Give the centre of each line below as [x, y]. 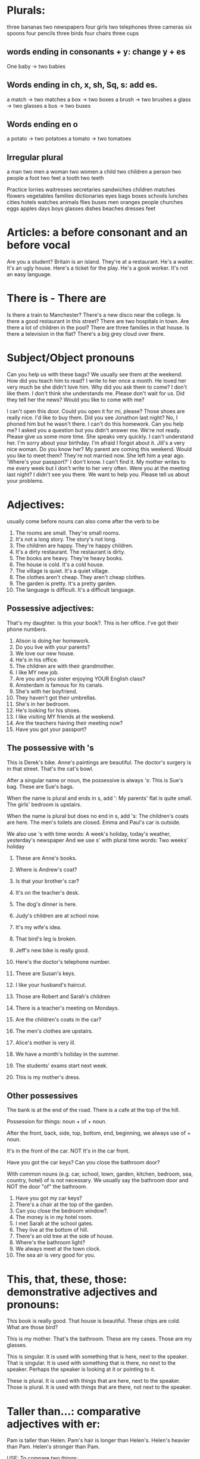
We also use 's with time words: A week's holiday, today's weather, [89, 833]
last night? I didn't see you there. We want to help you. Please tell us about [98, 474]
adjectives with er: [54, 1424]
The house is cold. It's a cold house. [60, 564]
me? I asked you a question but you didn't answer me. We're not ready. [94, 430]
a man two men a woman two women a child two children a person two [94, 172]
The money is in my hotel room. [54, 1217]
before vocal [39, 245]
